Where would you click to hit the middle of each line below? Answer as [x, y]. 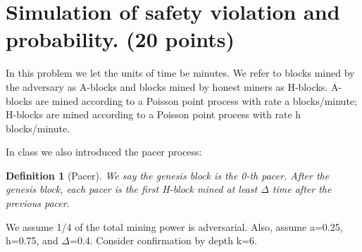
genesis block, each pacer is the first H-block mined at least [132, 189]
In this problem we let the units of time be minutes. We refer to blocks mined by [180, 73]
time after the [302, 189]
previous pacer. [38, 203]
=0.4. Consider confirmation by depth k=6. [163, 240]
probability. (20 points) [120, 39]
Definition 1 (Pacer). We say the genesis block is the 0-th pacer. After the [168, 175]
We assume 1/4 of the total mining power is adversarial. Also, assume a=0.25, [174, 226]
